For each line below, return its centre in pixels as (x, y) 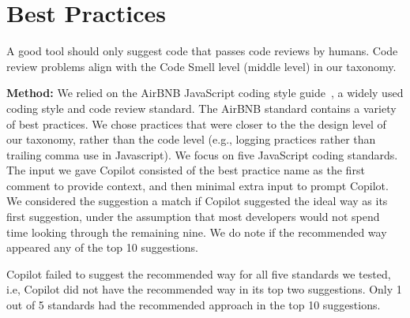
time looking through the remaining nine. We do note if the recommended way (197, 232)
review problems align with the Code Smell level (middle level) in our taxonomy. (201, 66)
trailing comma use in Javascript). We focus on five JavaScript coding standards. (202, 154)
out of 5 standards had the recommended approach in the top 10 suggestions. (194, 305)
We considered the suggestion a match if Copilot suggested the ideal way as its (197, 201)
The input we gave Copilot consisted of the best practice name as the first (186, 170)
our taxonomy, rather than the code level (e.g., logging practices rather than (191, 139)
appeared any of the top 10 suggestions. (102, 247)
